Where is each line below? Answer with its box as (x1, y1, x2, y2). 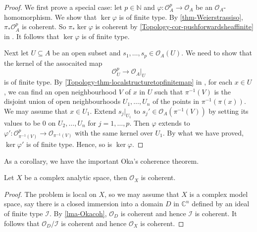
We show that (54, 11, 97, 22)
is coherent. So (22, 21, 66, 32)
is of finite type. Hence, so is (26, 139, 112, 149)
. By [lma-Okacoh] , (49, 208, 107, 218)
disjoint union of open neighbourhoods (4, 96, 121, 106)
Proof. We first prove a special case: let (4, 2, 122, 12)
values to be (4, 118, 41, 128)
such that (154, 86, 183, 96)
